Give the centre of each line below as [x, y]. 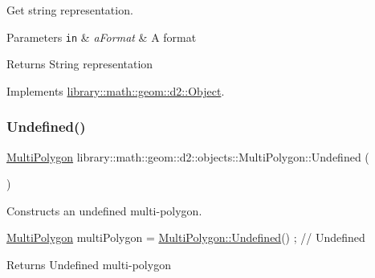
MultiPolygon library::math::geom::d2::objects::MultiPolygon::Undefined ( [188, 156]
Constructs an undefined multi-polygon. [104, 210]
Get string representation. [70, 10]
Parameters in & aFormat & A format [102, 37]
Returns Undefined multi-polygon [89, 265]
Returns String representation [80, 64]
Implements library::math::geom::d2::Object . [116, 90]
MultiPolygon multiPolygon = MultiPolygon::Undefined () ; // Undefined [186, 237]
